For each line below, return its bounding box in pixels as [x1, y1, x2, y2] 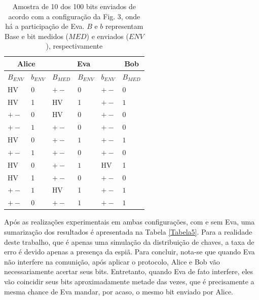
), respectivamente [46, 41, 103, 51]
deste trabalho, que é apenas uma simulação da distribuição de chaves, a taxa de [4, 236, 254, 247]
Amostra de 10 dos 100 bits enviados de [12, 1, 136, 11]
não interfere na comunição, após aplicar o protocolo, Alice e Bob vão [4, 256, 220, 267]
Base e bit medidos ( [5, 30, 69, 41]
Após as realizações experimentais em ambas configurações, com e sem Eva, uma [4, 216, 255, 227]
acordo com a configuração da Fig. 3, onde [8, 11, 140, 21]
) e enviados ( [86, 30, 129, 41]
